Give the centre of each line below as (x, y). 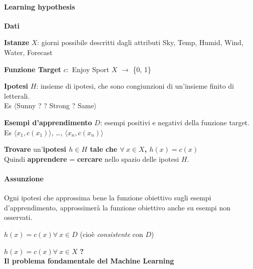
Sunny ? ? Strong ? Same (55, 105)
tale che (103, 149)
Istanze (17, 42)
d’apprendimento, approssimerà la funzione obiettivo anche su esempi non (117, 207)
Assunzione (24, 178)
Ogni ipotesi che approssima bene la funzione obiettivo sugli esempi (108, 198)
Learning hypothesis (40, 6)
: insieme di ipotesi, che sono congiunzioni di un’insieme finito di (135, 86)
